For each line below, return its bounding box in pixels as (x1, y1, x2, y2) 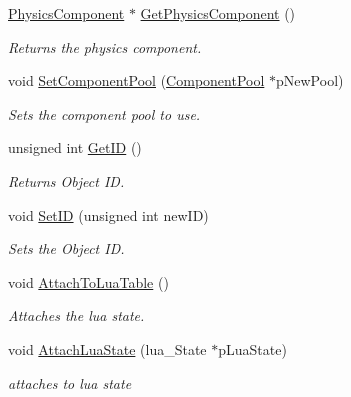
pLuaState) (218, 338, 287, 359)
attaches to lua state (8, 372, 132, 393)
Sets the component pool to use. (8, 103, 201, 124)
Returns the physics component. (8, 36, 202, 57)
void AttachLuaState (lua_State (8, 338, 207, 359)
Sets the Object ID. (8, 238, 125, 259)
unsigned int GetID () (8, 137, 142, 158)
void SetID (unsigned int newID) (8, 204, 209, 225)
